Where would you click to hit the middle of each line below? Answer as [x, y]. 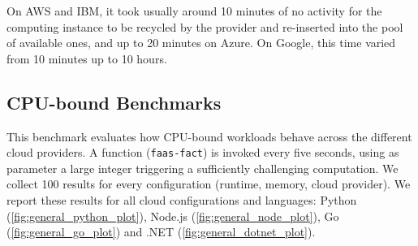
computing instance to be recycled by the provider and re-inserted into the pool [205, 26]
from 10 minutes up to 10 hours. [87, 58]
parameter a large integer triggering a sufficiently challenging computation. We [203, 168]
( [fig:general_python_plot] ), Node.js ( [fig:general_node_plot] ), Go [173, 216]
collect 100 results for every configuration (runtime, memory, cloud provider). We [209, 184]
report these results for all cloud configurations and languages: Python [182, 200]
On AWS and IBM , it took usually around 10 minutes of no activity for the [194, 11]
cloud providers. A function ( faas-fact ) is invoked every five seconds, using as [203, 152]
